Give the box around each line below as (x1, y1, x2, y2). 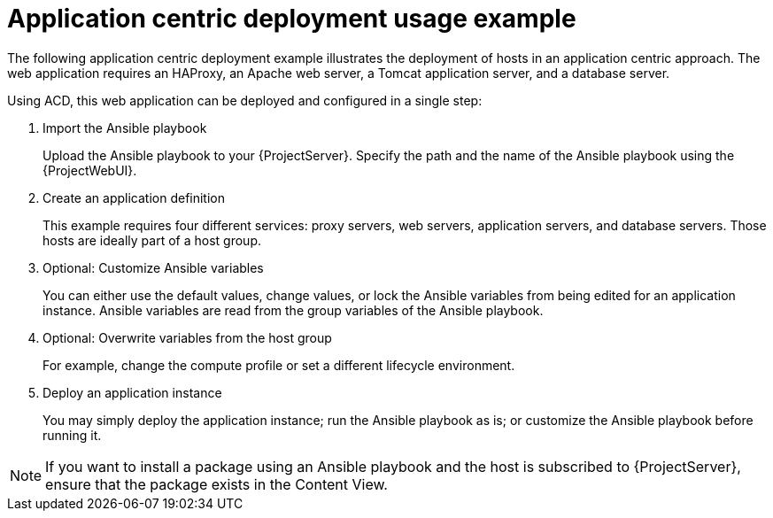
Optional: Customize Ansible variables (43, 259, 264, 275)
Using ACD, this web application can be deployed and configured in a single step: (7, 92, 483, 108)
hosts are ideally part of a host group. (43, 232, 261, 248)
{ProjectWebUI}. (43, 162, 137, 178)
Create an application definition (43, 189, 226, 205)
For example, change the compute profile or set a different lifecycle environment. (43, 357, 515, 373)
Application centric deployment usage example (7, 4, 576, 34)
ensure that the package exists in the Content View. (45, 475, 388, 493)
